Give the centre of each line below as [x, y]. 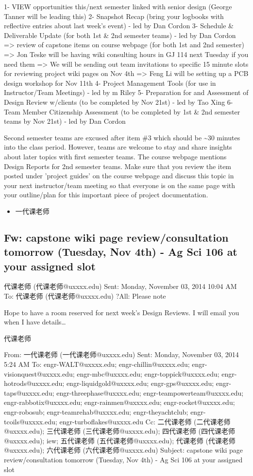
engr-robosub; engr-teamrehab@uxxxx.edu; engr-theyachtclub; [96, 411]
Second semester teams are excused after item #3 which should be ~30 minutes [122, 137]
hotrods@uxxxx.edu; [34, 383]
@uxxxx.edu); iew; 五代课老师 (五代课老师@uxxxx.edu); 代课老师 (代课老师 [120, 440]
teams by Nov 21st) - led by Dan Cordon [65, 121]
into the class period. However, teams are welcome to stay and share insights [118, 147]
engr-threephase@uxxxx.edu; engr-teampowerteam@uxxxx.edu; [150, 392]
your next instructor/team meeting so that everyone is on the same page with [120, 185]
